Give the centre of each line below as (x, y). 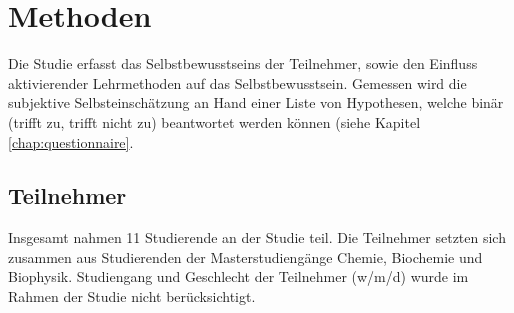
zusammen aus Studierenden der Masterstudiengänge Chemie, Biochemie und (245, 256)
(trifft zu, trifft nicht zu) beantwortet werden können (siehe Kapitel (214, 121)
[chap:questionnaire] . (71, 141)
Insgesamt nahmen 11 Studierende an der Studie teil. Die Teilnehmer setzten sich (257, 237)
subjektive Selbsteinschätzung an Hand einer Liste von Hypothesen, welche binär (256, 102)
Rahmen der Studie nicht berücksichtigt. (132, 296)
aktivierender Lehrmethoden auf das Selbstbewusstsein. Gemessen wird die (237, 82)
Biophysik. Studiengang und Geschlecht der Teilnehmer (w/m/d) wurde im (238, 276)
